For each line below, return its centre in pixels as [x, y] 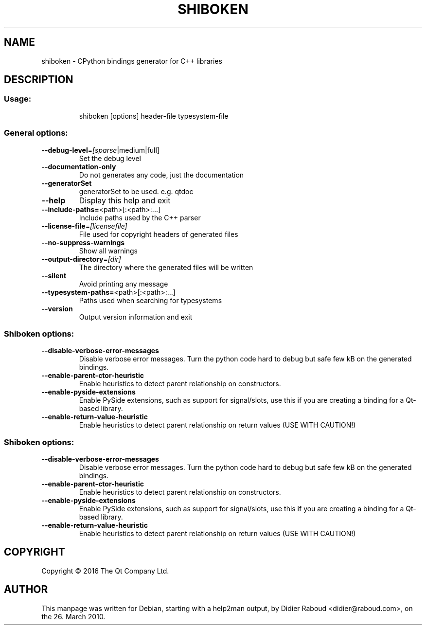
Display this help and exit [125, 200]
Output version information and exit [136, 317]
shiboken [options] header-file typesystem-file [154, 116]
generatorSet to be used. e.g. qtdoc [136, 191]
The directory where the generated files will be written [166, 267]
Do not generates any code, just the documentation [161, 175]
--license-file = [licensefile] [84, 226]
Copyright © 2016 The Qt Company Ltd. [105, 571]
